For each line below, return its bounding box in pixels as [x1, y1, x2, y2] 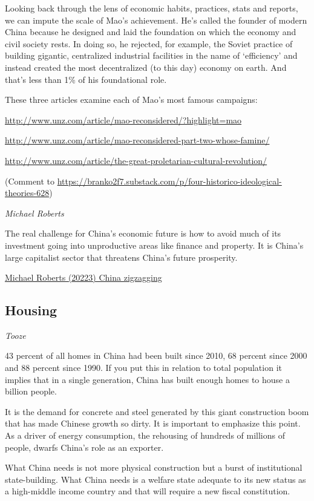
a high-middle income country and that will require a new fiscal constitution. [5, 485, 290, 497]
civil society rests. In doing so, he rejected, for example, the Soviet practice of [5, 37, 293, 50]
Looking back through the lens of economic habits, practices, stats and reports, [5, 2, 298, 14]
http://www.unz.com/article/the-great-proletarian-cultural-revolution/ [5, 154, 267, 166]
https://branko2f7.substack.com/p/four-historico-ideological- [57, 174, 282, 187]
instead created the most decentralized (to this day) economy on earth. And [5, 61, 287, 73]
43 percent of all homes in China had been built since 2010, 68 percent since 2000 [5, 349, 307, 362]
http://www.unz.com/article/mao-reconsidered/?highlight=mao [5, 113, 242, 126]
